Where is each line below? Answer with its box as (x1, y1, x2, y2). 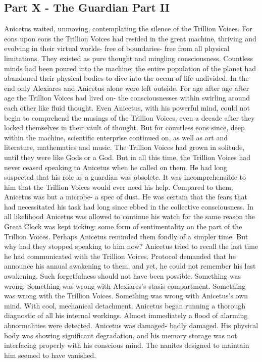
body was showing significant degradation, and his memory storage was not (4, 330, 237, 340)
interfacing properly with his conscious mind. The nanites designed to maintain (4, 340, 249, 350)
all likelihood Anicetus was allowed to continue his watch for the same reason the (4, 211, 255, 222)
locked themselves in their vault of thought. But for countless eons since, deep (4, 122, 245, 133)
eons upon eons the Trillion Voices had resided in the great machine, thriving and (4, 33, 256, 43)
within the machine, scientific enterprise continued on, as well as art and (4, 132, 228, 142)
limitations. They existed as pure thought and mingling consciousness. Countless (4, 53, 253, 63)
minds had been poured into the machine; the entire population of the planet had (4, 63, 256, 73)
